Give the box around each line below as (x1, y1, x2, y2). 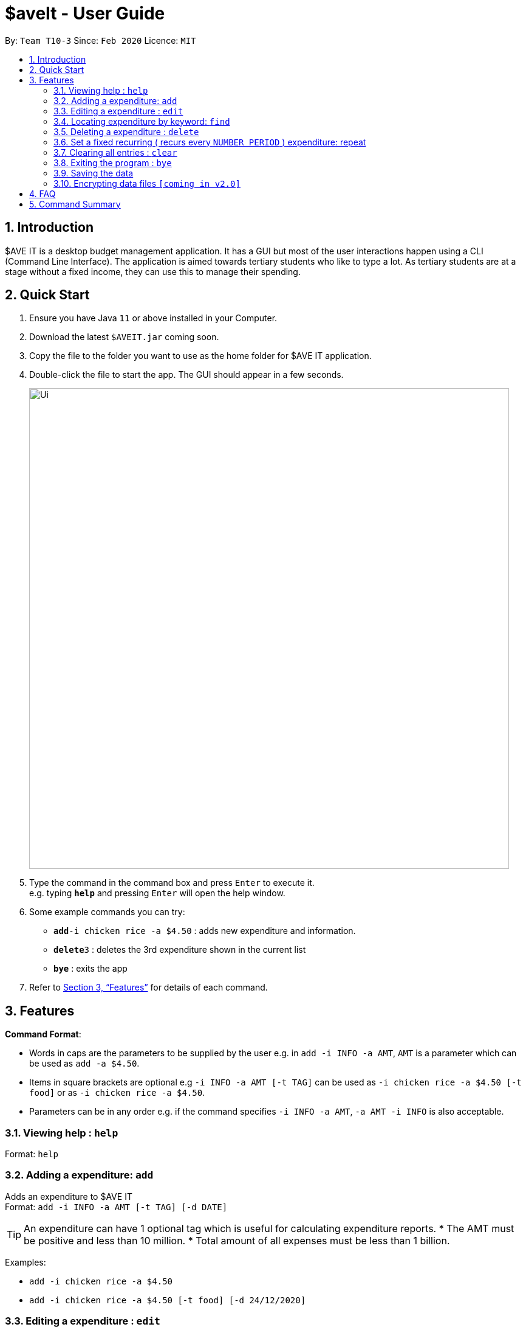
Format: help (5, 1149, 58, 1160)
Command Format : (5, 1029, 81, 1040)
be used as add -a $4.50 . (29, 1058, 140, 1069)
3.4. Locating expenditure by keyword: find (53, 116, 230, 127)
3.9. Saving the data (53, 167, 134, 178)
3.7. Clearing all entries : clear (53, 147, 177, 158)
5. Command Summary (29, 198, 121, 209)
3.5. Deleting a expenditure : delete (53, 126, 199, 137)
